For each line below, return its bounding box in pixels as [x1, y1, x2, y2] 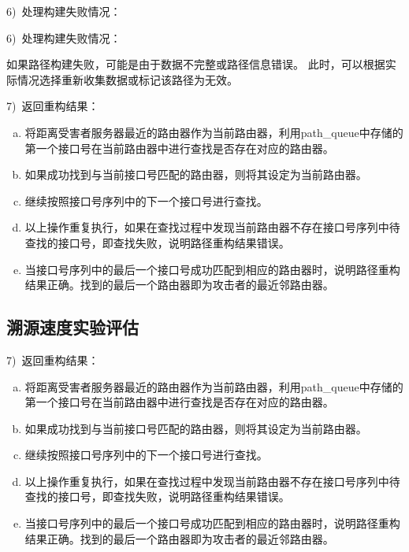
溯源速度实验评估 [6, 315, 139, 339]
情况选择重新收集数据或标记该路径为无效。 [17, 71, 238, 87]
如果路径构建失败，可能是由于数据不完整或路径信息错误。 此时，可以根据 [6, 56, 385, 72]
